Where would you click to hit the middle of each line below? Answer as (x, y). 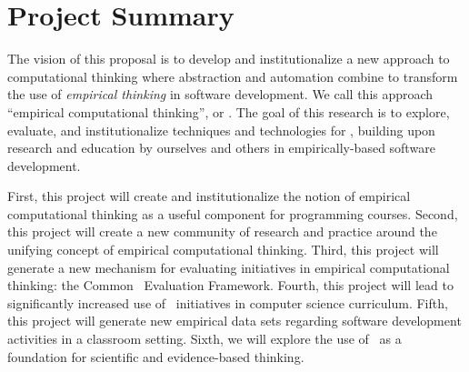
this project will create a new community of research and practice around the (222, 231)
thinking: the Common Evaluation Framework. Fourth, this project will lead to (230, 285)
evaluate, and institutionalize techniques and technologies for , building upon (221, 130)
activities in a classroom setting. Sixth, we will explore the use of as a (205, 339)
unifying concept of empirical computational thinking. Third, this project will (223, 250)
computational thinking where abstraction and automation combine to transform (233, 76)
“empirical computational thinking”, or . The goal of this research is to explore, (229, 111)
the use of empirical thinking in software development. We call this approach (220, 94)
